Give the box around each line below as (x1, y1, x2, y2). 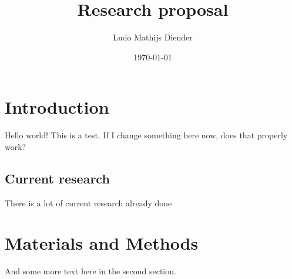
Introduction (5, 95, 109, 119)
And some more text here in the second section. (5, 265, 176, 277)
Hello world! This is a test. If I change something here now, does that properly (5, 129, 288, 141)
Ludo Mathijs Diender (113, 31, 193, 43)
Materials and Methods (5, 231, 199, 255)
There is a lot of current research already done (5, 196, 172, 209)
